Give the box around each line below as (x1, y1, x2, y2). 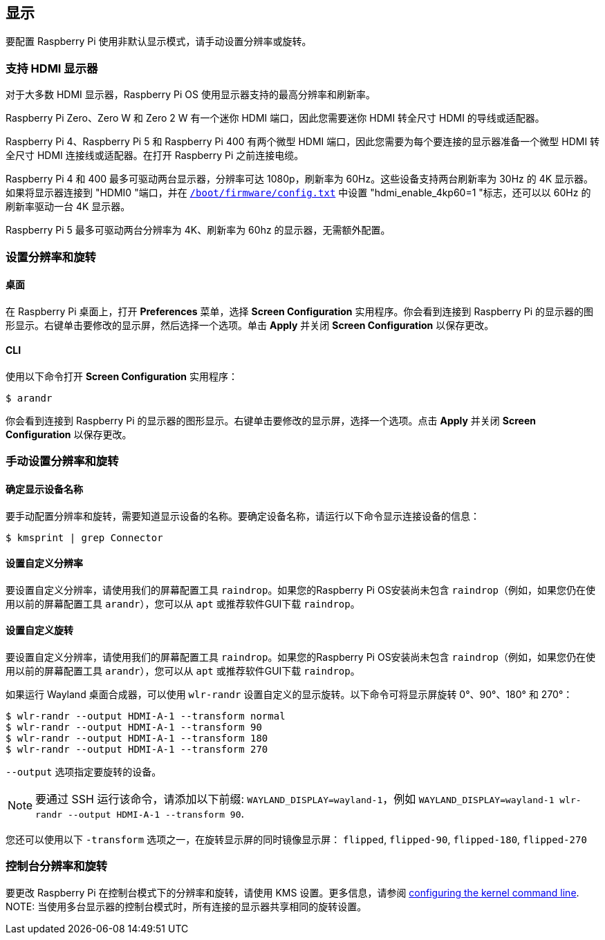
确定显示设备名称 (6, 482, 83, 495)
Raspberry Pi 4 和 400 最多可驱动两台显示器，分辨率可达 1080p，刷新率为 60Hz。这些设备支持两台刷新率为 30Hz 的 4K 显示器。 (6, 173, 594, 185)
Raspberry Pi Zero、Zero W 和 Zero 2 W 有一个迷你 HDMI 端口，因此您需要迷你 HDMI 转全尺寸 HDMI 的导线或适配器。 (6, 112, 545, 124)
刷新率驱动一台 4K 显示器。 (6, 200, 131, 213)
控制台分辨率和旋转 (6, 859, 108, 874)
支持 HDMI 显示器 (6, 61, 98, 75)
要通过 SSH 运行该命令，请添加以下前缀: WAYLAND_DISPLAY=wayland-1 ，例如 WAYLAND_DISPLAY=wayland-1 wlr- (35, 792, 581, 807)
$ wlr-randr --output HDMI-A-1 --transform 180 (6, 733, 268, 744)
